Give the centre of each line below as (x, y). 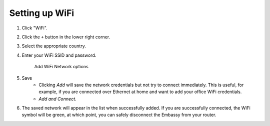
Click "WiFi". (34, 28)
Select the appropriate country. (54, 46)
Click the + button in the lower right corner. (66, 37)
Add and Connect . (58, 99)
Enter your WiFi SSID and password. (59, 55)
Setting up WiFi (42, 13)
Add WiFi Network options (61, 67)
